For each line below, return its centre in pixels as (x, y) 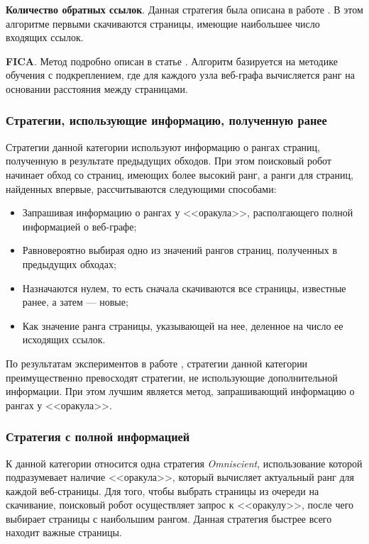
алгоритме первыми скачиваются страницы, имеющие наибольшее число (163, 23)
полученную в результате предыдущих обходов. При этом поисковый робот (169, 161)
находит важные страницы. (64, 532)
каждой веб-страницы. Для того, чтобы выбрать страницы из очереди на (163, 490)
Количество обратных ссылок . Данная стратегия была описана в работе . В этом (184, 9)
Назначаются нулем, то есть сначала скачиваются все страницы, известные (184, 288)
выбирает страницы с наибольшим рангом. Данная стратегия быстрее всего (169, 518)
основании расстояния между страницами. (97, 88)
